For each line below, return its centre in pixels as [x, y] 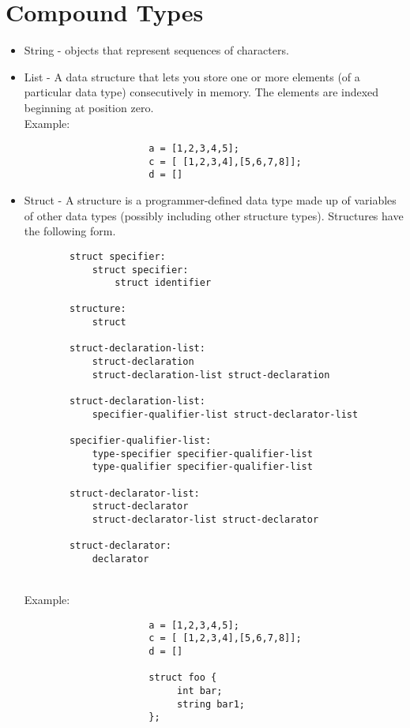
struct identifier [163, 283]
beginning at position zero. [89, 107]
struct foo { [183, 678]
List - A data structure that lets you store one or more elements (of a [192, 76]
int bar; [200, 691]
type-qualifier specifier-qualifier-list [202, 467]
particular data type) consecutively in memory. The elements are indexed [201, 92]
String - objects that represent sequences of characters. [156, 50]
